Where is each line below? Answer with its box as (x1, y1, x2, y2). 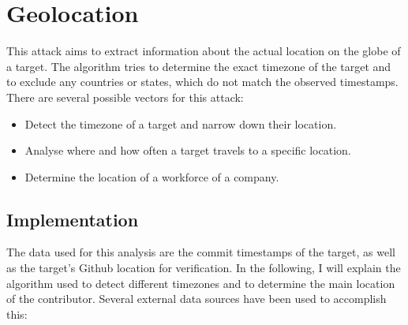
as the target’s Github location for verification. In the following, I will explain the (6, 260, 401, 276)
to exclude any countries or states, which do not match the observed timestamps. (6, 73, 399, 90)
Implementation (6, 207, 139, 231)
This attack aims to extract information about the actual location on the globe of (6, 43, 401, 59)
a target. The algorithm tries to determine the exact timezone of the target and (6, 58, 391, 74)
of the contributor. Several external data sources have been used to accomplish (6, 290, 387, 307)
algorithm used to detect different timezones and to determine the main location (6, 275, 395, 291)
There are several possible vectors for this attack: (6, 88, 244, 105)
